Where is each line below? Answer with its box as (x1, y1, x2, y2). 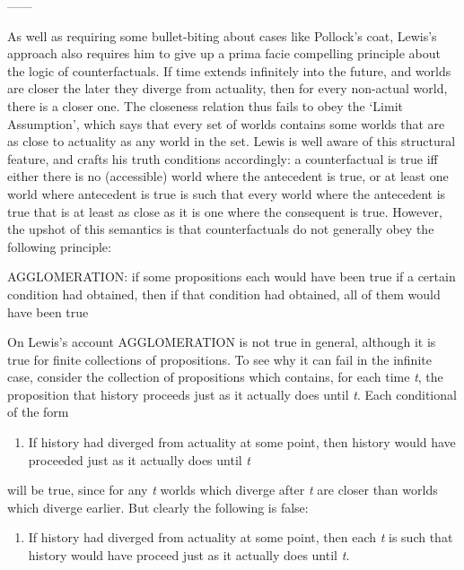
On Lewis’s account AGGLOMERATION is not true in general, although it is (7, 332, 436, 351)
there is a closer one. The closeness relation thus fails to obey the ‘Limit (7, 96, 404, 115)
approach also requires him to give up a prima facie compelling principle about (7, 44, 441, 63)
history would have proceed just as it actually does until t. (28, 546, 350, 565)
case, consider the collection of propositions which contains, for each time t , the (7, 367, 443, 386)
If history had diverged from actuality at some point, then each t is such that (28, 528, 453, 547)
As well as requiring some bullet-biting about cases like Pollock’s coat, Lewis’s (7, 26, 437, 45)
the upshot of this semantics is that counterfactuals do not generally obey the (7, 220, 434, 238)
